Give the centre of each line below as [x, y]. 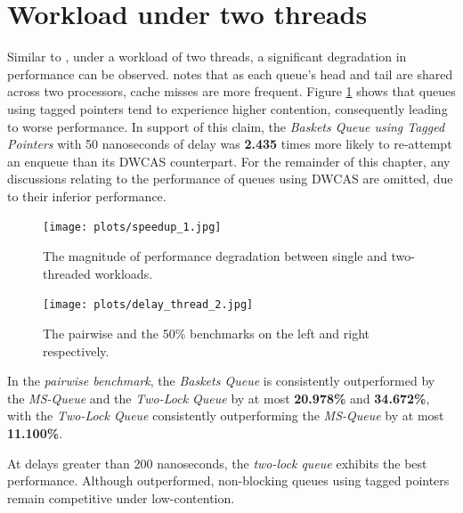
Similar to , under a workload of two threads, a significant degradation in [207, 57]
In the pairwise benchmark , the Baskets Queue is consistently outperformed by [221, 381]
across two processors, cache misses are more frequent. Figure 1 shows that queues [231, 91]
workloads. [124, 273]
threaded [67, 273]
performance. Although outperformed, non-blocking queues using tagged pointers [228, 480]
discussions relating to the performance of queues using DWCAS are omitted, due [230, 179]
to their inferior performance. [87, 195]
